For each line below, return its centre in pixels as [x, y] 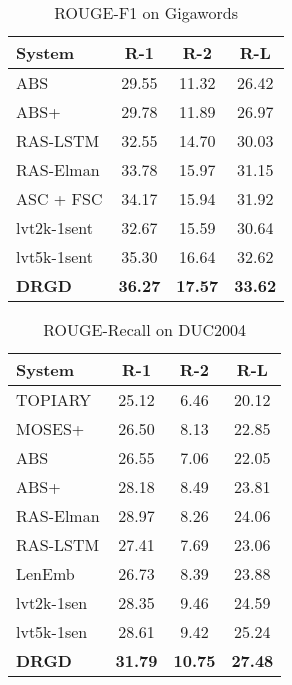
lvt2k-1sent [54, 227]
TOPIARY [54, 399]
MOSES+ [50, 428]
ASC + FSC [59, 198]
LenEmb [45, 573]
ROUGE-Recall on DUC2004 [145, 329]
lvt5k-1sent [54, 256]
